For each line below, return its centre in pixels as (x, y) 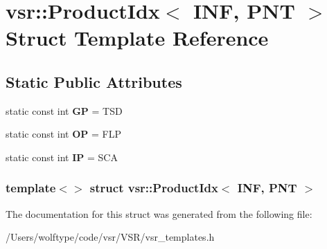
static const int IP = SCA (62, 157)
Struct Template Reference (137, 38)
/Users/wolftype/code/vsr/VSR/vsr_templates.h (110, 237)
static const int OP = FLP (63, 134)
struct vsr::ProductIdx (154, 188)
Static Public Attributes (94, 81)
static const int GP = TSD (64, 110)
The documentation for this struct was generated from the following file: (159, 213)
